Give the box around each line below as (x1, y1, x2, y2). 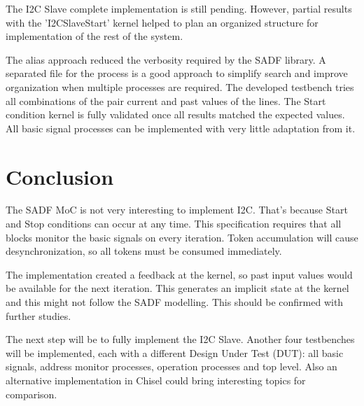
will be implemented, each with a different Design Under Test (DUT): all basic (6, 345, 344, 360)
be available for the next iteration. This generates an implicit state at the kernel (6, 281, 349, 295)
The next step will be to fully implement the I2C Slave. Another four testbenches (6, 332, 355, 346)
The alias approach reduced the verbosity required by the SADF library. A (6, 52, 326, 66)
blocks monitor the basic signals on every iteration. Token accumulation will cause (6, 230, 358, 244)
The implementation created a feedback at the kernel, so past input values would (6, 267, 353, 281)
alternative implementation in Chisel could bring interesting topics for (6, 373, 306, 387)
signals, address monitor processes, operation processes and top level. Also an (6, 359, 337, 374)
